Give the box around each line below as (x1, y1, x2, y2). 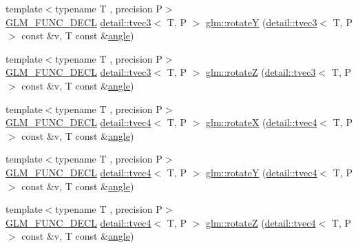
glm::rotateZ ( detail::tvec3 (206, 65, 316, 79)
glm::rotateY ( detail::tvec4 (206, 165, 317, 179)
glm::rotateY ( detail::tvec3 (206, 14, 317, 29)
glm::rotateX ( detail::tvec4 (206, 115, 317, 130)
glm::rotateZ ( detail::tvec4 (206, 215, 316, 229)
